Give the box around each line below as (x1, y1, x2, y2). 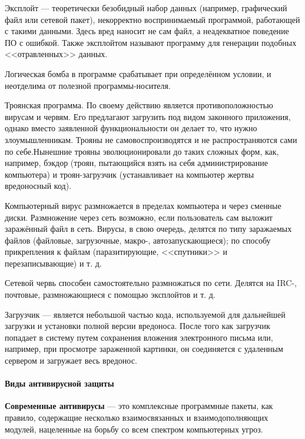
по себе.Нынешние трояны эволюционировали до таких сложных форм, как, (5, 145, 279, 157)
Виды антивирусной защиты (5, 377, 114, 390)
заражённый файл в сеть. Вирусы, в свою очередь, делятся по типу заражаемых (5, 222, 292, 235)
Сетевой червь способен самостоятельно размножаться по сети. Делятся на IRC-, (5, 277, 297, 289)
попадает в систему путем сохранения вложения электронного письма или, (5, 331, 273, 343)
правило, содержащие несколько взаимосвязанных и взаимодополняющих (5, 411, 268, 424)
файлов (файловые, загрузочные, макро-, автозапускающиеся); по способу (5, 234, 271, 246)
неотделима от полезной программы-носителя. (5, 79, 171, 91)
